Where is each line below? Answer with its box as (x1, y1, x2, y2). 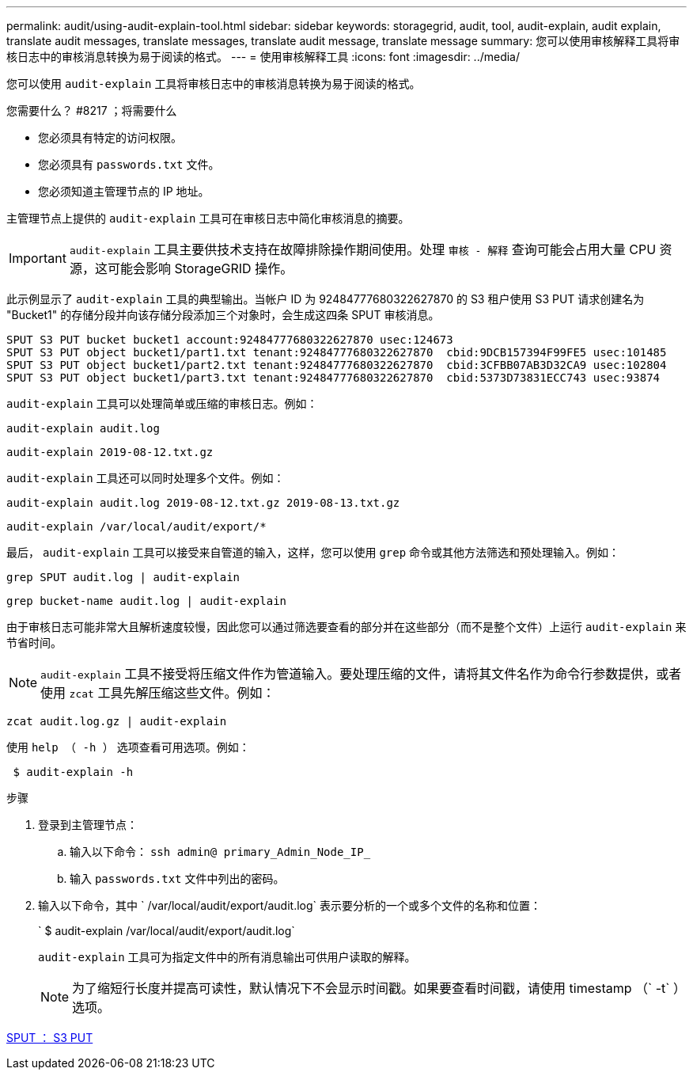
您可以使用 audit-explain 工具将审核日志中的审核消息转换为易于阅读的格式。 (6, 77, 421, 90)
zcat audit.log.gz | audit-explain (6, 715, 227, 728)
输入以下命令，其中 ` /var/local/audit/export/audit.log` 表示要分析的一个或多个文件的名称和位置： (38, 899, 542, 912)
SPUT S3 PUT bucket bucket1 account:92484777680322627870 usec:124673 (6, 333, 453, 346)
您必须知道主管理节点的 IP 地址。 (38, 184, 210, 198)
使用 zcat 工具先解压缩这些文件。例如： (40, 685, 275, 701)
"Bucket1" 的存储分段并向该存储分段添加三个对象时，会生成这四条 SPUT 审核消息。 (6, 308, 440, 321)
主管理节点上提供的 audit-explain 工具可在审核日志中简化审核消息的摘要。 (6, 211, 410, 225)
